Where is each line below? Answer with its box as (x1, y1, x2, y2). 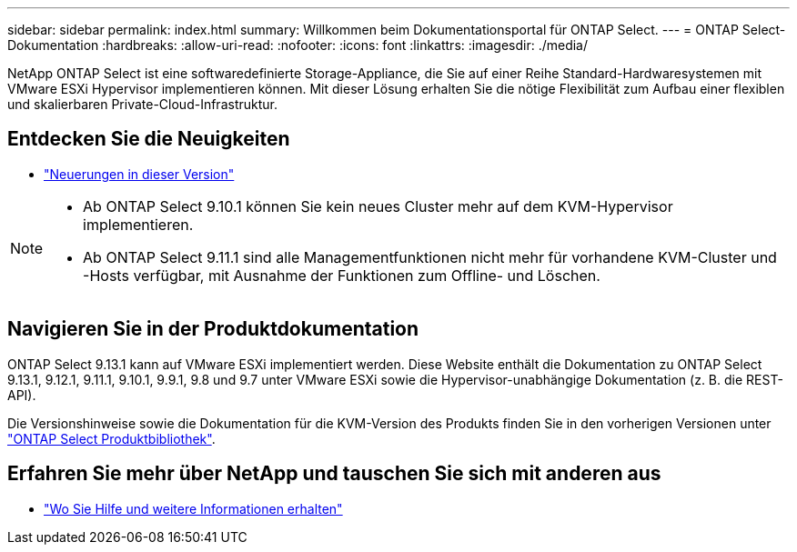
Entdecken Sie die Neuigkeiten (7, 127, 290, 151)
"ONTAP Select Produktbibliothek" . (7, 430, 216, 447)
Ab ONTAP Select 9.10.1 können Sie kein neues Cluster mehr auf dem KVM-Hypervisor (83, 196, 673, 216)
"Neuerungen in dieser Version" (44, 166, 235, 182)
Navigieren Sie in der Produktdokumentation (7, 317, 419, 341)
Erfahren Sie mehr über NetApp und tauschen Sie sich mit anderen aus (7, 462, 661, 486)
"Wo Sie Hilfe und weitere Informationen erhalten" (44, 500, 343, 517)
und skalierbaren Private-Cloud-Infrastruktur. (7, 96, 277, 112)
